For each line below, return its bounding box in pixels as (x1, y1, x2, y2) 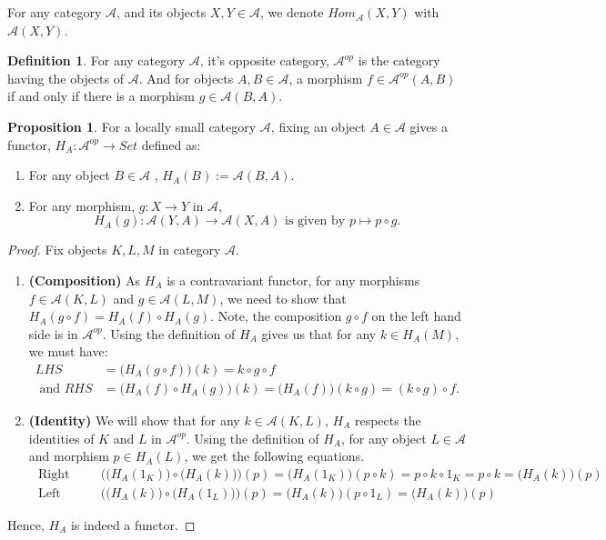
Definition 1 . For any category (7, 51, 186, 70)
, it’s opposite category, (199, 51, 329, 70)
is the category (358, 51, 440, 70)
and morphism (28, 446, 109, 465)
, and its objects (116, 3, 207, 21)
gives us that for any (261, 324, 377, 343)
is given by (285, 215, 346, 228)
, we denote (259, 3, 324, 21)
